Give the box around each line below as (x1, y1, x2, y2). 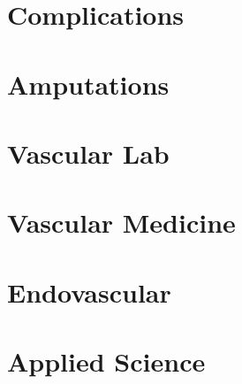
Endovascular (7, 273, 171, 310)
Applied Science (7, 343, 206, 380)
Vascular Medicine (7, 204, 236, 241)
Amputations (7, 65, 170, 102)
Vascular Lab (7, 134, 170, 171)
